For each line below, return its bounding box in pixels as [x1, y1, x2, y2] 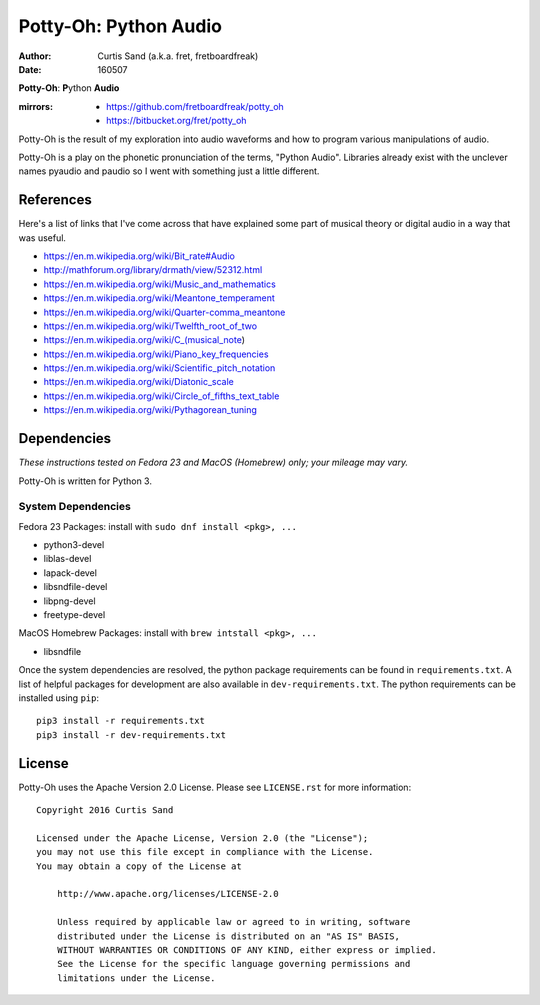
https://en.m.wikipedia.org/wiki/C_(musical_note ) [43, 334, 245, 346]
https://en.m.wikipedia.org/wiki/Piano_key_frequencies [43, 348, 269, 360]
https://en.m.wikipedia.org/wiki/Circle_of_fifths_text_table [43, 390, 280, 402]
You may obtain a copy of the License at [36, 860, 242, 872]
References [18, 191, 92, 209]
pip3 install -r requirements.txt [36, 715, 205, 727]
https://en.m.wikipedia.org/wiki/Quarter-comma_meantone [43, 306, 286, 318]
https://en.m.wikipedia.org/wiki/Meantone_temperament [43, 292, 275, 304]
